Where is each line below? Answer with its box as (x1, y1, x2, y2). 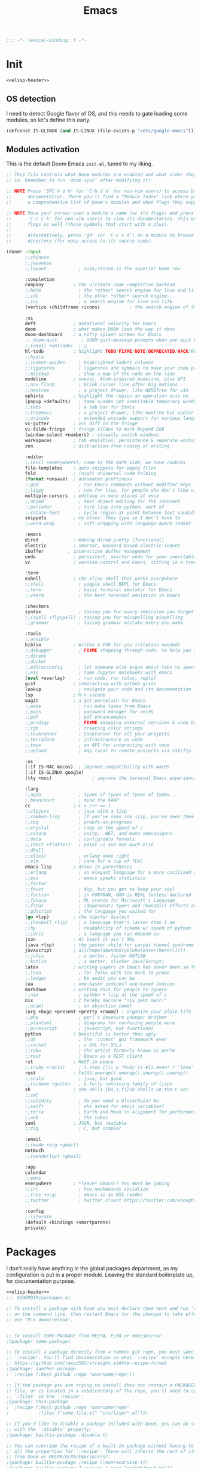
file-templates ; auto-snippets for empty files (25, 465, 157, 471)
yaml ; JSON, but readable (25, 1120, 127, 1126)
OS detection (6, 94, 56, 104)
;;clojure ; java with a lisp (25, 808, 127, 815)
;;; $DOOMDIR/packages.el (6, 1295, 71, 1301)
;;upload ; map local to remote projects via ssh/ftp (25, 747, 191, 753)
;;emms (25, 1175, 42, 1181)
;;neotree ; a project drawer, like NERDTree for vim (25, 388, 188, 394)
